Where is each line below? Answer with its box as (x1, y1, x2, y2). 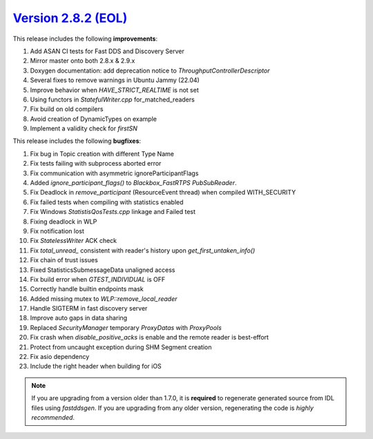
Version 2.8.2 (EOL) (12, 10, 128, 26)
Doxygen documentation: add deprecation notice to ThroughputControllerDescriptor (30, 66, 270, 75)
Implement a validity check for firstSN (30, 124, 138, 133)
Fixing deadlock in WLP (30, 217, 97, 226)
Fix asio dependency (30, 353, 90, 361)
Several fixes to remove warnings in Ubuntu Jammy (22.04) (30, 76, 200, 84)
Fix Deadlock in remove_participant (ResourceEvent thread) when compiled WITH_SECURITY (30, 188, 296, 197)
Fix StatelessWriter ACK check (30, 237, 117, 245)
